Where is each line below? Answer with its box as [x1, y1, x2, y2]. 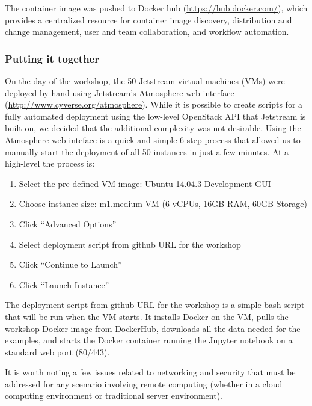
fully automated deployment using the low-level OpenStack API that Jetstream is [5, 109, 306, 122]
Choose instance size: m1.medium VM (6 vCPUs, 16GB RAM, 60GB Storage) [19, 197, 308, 210]
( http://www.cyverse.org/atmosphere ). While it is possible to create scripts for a [5, 98, 303, 111]
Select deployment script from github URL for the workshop [19, 238, 241, 250]
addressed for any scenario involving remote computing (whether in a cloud [5, 377, 283, 390]
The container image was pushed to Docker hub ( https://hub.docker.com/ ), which [5, 2, 308, 14]
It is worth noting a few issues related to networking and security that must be [5, 366, 296, 378]
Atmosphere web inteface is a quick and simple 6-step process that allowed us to [5, 133, 301, 146]
